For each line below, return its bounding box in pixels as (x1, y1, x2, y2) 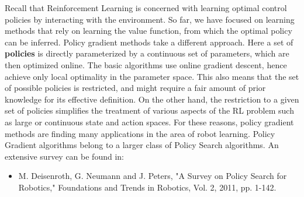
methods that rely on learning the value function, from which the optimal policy (5, 24, 292, 37)
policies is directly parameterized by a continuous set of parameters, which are (5, 47, 289, 59)
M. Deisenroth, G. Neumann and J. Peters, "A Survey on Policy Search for (18, 170, 287, 182)
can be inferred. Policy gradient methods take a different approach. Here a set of (5, 36, 293, 48)
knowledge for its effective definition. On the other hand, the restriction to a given (5, 93, 299, 105)
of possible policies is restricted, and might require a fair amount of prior (5, 82, 266, 94)
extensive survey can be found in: (5, 150, 124, 162)
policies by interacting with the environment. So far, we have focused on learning (5, 13, 295, 25)
